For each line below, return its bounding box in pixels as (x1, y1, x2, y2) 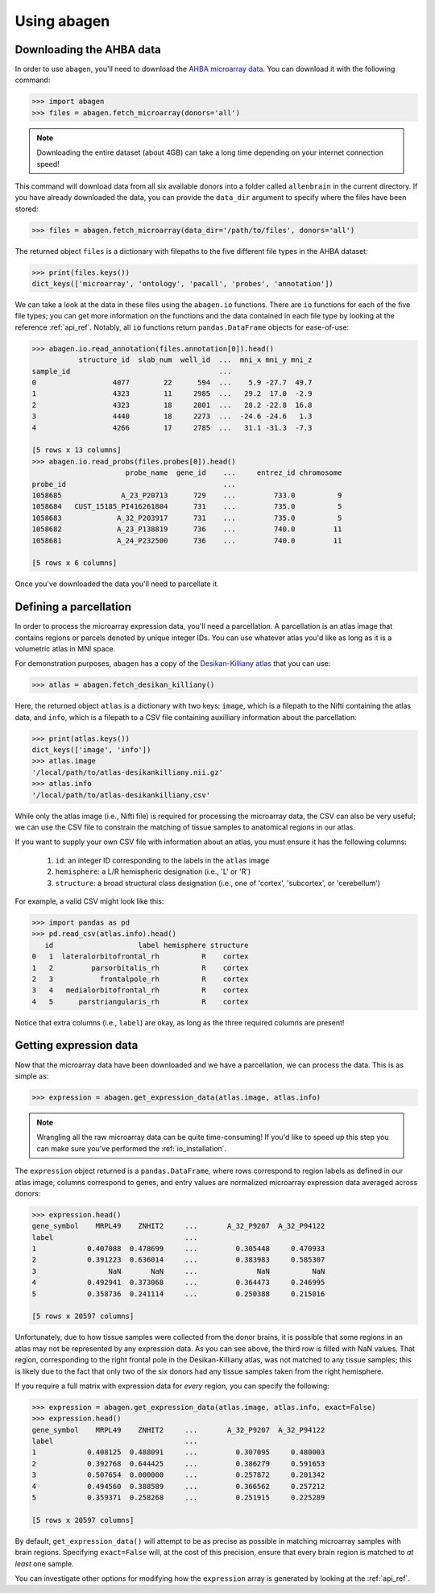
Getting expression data (14, 1038, 139, 1052)
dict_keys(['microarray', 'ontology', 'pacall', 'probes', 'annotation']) (31, 279, 334, 289)
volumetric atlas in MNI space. (14, 643, 116, 653)
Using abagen (14, 12, 110, 30)
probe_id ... (31, 480, 237, 489)
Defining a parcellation (14, 601, 132, 614)
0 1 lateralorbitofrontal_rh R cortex (31, 952, 249, 961)
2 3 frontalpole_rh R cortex (31, 974, 249, 984)
